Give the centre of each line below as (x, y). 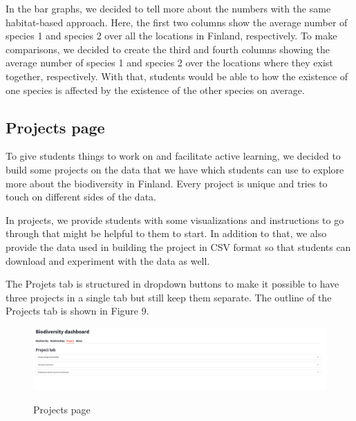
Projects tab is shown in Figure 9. (77, 311)
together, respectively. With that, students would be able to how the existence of (177, 76)
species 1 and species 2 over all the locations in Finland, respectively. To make (171, 36)
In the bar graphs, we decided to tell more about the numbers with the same (168, 8)
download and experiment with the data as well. (108, 260)
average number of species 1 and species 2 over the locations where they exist (169, 63)
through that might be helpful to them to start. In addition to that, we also (166, 233)
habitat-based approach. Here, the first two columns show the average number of (177, 22)
